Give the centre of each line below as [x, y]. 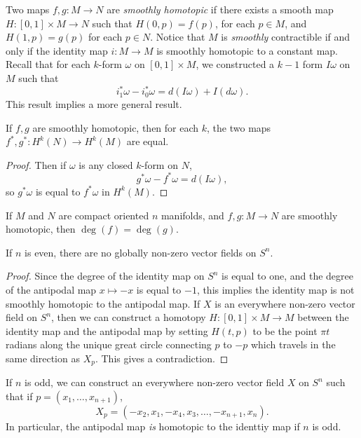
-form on [159, 164]
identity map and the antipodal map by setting [107, 330]
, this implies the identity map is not [275, 289]
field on [22, 317]
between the [323, 317]
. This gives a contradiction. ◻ [162, 358]
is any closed [106, 164]
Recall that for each [48, 64]
